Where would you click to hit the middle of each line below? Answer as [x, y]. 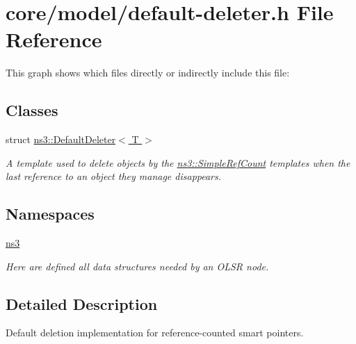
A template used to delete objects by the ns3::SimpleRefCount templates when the [178, 162]
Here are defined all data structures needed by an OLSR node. [137, 266]
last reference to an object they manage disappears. [114, 176]
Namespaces [50, 214]
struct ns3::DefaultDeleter [61, 139]
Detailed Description [82, 303]
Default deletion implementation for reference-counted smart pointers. [155, 333]
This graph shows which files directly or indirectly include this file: [148, 73]
